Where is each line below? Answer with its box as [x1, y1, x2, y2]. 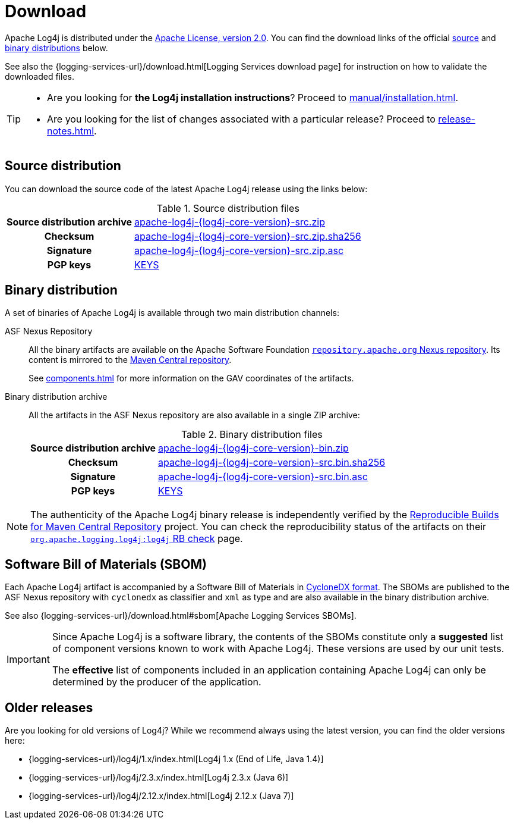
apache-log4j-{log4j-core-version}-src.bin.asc [158, 471, 368, 483]
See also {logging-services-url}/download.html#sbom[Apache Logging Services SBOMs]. [5, 610, 357, 621]
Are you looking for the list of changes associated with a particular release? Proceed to [47, 112, 436, 125]
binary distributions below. [5, 42, 108, 53]
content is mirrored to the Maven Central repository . [29, 355, 232, 365]
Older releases [5, 700, 93, 715]
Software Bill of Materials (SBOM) [5, 556, 207, 572]
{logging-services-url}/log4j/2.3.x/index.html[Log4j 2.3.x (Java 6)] [29, 772, 289, 783]
